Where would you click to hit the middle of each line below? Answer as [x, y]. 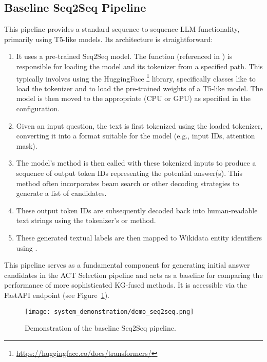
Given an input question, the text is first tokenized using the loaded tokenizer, [139, 125]
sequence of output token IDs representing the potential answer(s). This [129, 173]
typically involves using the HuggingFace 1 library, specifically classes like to [136, 77]
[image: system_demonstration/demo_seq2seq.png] [109, 311]
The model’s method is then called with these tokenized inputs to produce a [136, 163]
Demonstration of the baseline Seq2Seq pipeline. [100, 328]
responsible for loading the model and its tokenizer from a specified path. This [139, 66]
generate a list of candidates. [61, 193]
